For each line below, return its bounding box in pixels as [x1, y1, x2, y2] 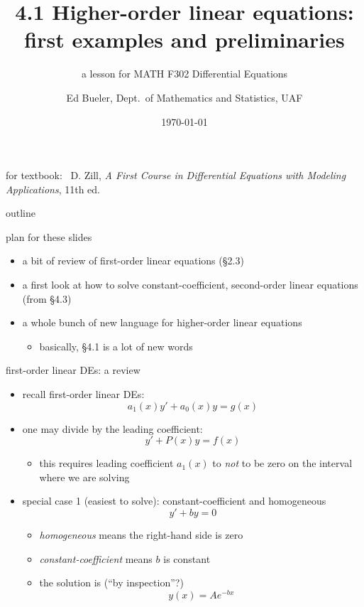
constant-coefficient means [39, 551, 153, 566]
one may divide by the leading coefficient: [22, 421, 203, 436]
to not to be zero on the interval [212, 456, 353, 471]
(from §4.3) [22, 291, 72, 306]
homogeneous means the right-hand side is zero [39, 527, 243, 542]
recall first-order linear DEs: [22, 387, 145, 402]
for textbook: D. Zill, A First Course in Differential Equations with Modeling [6, 168, 346, 183]
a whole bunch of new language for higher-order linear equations [22, 315, 302, 330]
